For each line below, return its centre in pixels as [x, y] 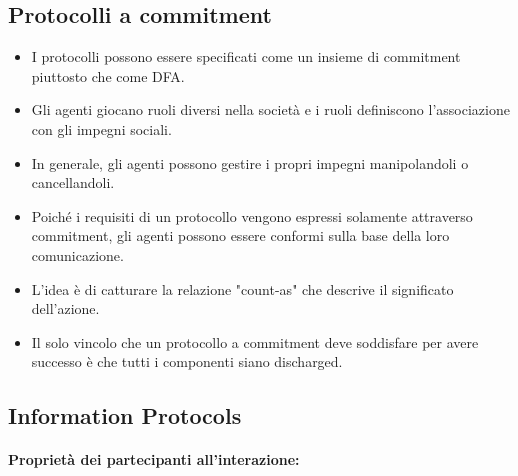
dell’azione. [65, 308]
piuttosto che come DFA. [108, 75]
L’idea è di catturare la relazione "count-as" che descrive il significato [242, 288]
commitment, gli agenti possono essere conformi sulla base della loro [240, 235]
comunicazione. [77, 254]
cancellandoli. [73, 182]
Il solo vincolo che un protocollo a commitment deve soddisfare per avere [255, 341]
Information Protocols [125, 415]
